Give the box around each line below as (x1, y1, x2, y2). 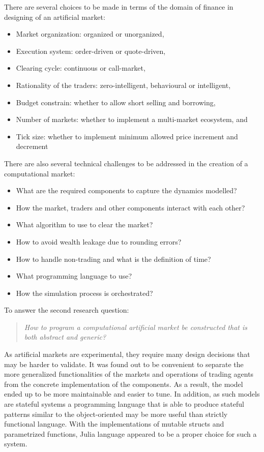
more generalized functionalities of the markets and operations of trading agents (4, 369, 254, 379)
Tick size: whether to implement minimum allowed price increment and (16, 131, 238, 141)
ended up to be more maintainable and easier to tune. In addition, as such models (4, 388, 260, 399)
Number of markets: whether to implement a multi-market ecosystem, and (16, 114, 248, 125)
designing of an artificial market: (4, 11, 105, 22)
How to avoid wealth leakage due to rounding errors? (16, 236, 182, 247)
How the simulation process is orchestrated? (16, 287, 153, 298)
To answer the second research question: (4, 305, 129, 315)
